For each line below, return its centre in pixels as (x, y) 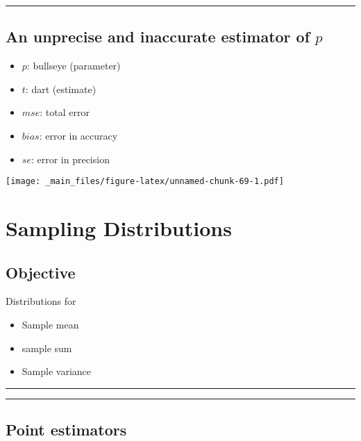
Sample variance (57, 371)
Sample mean (50, 324)
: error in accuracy (78, 135)
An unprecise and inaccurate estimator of (158, 36)
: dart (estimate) (61, 89)
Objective (41, 272)
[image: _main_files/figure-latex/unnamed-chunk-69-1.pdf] (145, 182)
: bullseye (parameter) (74, 66)
